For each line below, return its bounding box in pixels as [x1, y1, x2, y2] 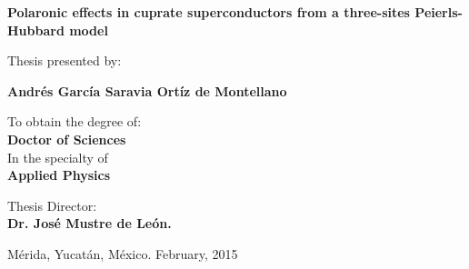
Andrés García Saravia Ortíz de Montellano [7, 81, 287, 100]
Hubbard [7, 20, 65, 39]
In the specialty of [7, 147, 108, 166]
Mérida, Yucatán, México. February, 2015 [7, 244, 238, 263]
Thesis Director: [7, 195, 97, 214]
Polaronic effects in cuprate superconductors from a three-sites [7, 3, 410, 21]
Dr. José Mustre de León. [7, 214, 172, 233]
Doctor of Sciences [7, 129, 126, 148]
